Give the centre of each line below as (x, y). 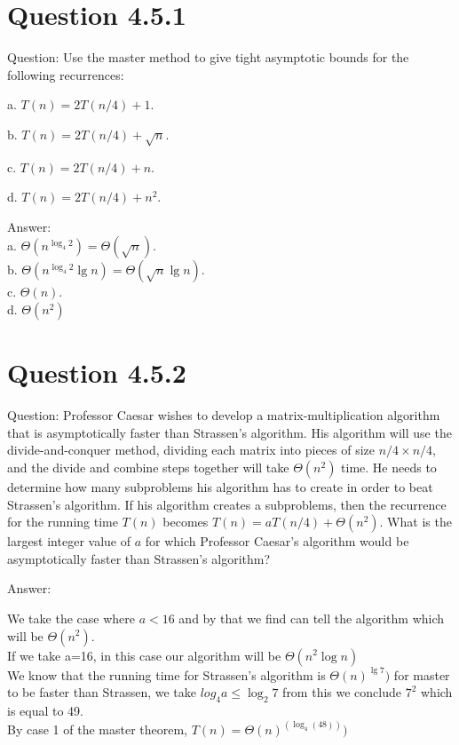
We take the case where (71, 618)
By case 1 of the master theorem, (97, 729)
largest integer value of (69, 541)
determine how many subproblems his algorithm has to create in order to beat (220, 486)
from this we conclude (342, 692)
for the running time (63, 522)
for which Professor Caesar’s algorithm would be (277, 541)
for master (422, 674)
